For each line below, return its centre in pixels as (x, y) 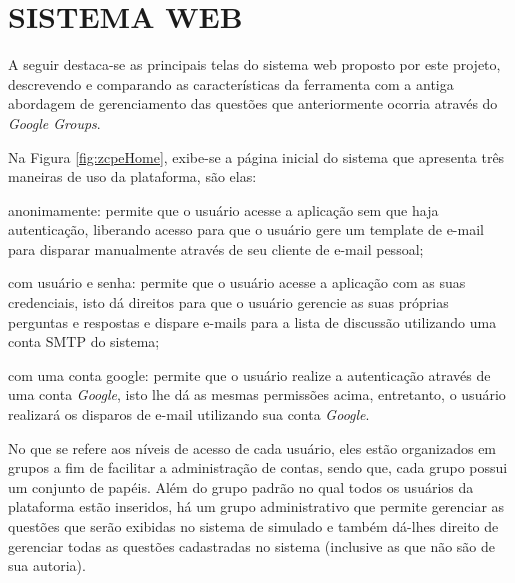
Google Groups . (54, 122)
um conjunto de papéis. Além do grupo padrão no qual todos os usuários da (241, 486)
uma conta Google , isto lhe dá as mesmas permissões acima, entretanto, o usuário (257, 394)
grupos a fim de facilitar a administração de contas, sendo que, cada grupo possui (258, 467)
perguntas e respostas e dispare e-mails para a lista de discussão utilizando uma (252, 321)
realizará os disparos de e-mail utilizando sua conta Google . (189, 414)
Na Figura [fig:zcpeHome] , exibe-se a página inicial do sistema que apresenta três (256, 156)
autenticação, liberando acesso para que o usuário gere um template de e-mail (246, 229)
